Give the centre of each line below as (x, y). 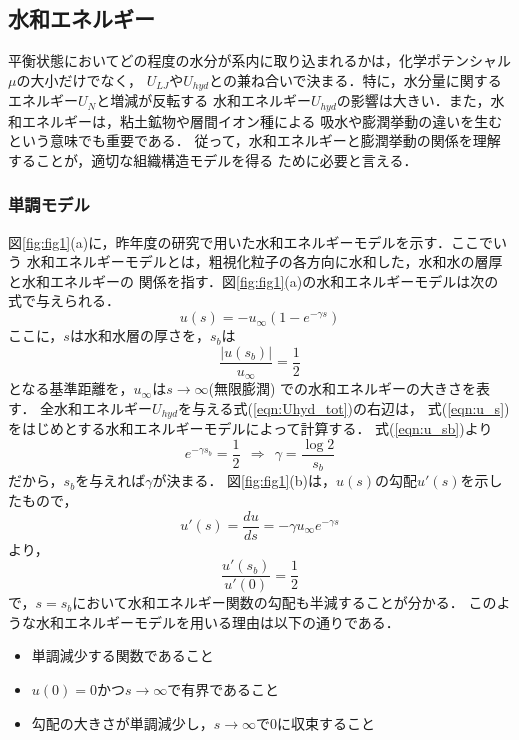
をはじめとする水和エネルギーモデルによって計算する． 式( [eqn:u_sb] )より (250, 428)
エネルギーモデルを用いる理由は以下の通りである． (231, 621)
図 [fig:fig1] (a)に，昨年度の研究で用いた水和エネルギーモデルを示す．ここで (250, 241)
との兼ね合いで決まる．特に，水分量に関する (355, 79)
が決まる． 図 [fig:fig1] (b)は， (244, 480)
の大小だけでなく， (79, 79)
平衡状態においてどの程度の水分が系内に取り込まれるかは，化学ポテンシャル (260, 60)
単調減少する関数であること (122, 655)
